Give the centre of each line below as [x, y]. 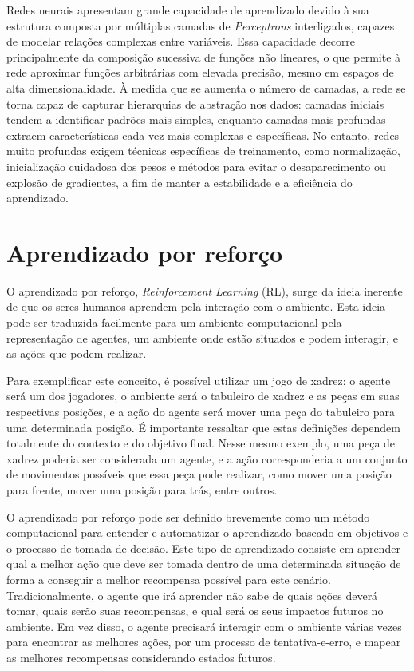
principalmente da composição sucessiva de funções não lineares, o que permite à [204, 56]
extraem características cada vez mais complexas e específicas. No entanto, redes [203, 135]
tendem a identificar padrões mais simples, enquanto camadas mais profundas [196, 119]
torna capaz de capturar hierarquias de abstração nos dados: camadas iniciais [195, 103]
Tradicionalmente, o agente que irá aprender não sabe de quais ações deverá [192, 595]
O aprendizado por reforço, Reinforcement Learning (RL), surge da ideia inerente [205, 290]
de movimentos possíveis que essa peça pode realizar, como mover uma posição [199, 474]
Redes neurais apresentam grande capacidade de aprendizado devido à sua [188, 10]
